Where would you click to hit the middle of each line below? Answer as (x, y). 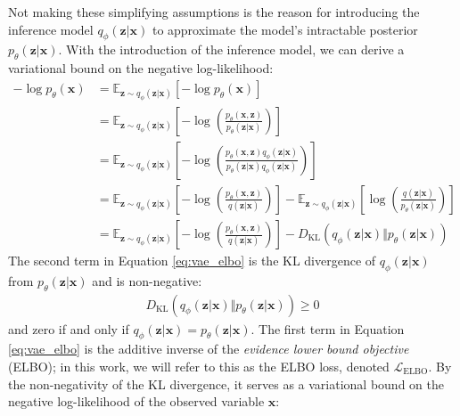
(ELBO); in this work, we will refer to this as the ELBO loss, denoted (199, 367)
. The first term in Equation (328, 328)
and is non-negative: (147, 280)
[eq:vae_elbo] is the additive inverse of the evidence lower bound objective (209, 349)
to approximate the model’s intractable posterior (285, 29)
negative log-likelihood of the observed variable (136, 401)
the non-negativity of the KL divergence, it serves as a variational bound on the (226, 383)
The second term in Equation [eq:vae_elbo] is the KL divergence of (192, 261)
